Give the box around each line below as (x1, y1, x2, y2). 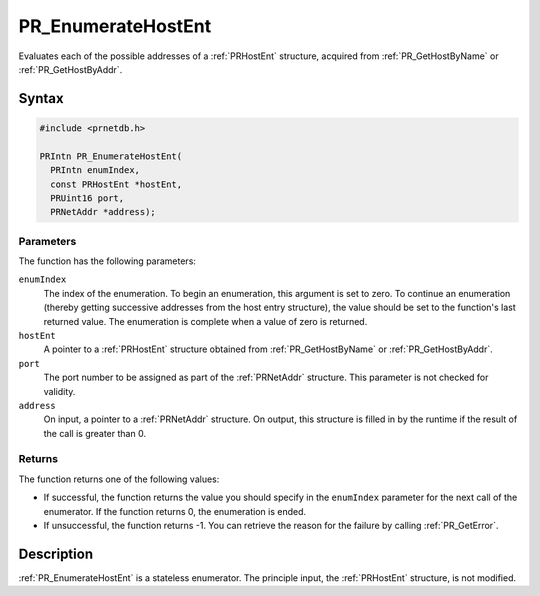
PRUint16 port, (50, 192, 125, 204)
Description (18, 545, 94, 562)
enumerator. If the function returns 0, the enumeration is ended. (43, 505, 307, 517)
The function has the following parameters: (18, 255, 197, 267)
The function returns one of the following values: (18, 473, 220, 485)
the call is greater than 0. (43, 427, 147, 439)
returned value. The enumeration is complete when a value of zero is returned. (43, 315, 368, 327)
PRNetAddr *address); (50, 206, 157, 218)
